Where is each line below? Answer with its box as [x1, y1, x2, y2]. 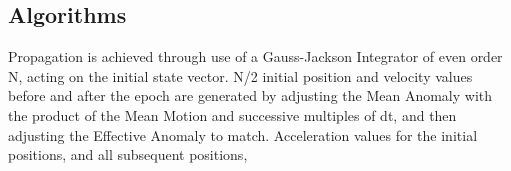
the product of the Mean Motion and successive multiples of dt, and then [8, 104, 457, 125]
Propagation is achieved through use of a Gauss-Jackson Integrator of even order [8, 46, 503, 67]
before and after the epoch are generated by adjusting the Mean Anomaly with [8, 85, 493, 106]
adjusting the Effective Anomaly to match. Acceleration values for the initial [8, 124, 478, 145]
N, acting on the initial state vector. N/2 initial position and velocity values [8, 65, 473, 86]
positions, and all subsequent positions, [8, 144, 248, 165]
